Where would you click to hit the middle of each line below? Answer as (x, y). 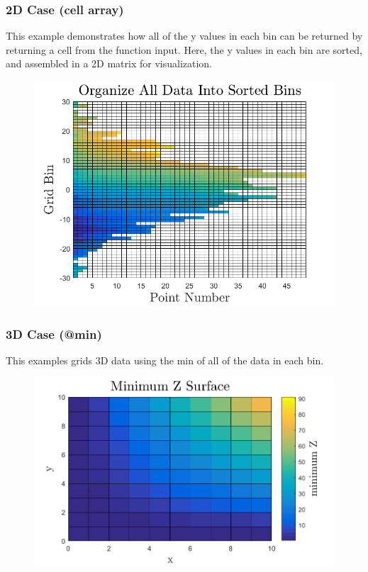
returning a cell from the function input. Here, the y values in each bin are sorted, (184, 49)
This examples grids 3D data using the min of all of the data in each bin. (165, 360)
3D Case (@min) (54, 333)
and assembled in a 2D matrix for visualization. (109, 63)
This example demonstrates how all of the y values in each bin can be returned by (184, 36)
